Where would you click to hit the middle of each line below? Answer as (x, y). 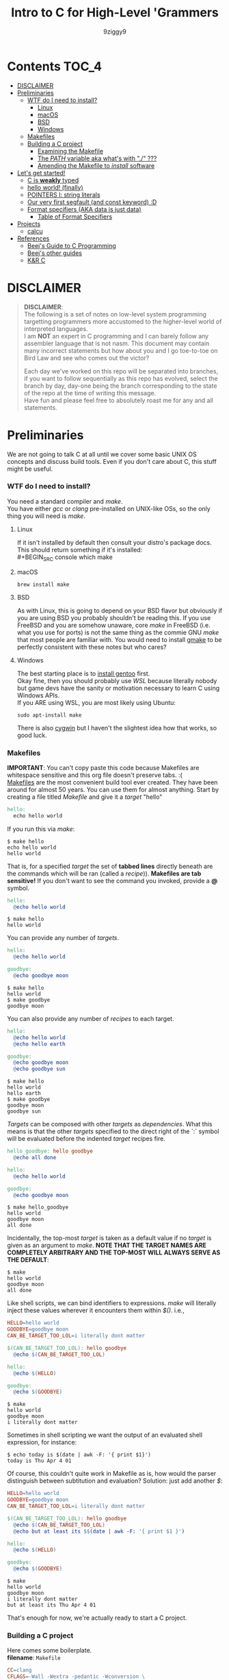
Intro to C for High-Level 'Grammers (115, 13)
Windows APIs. (38, 695)
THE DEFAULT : (28, 1260)
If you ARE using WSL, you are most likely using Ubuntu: (96, 702)
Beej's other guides (54, 253)
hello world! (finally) (55, 187)
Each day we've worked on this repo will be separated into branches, (121, 371)
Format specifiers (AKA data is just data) (84, 209)
